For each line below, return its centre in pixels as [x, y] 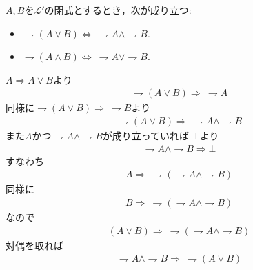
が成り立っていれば [146, 136]
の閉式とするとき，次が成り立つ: [118, 10]
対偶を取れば [34, 245]
